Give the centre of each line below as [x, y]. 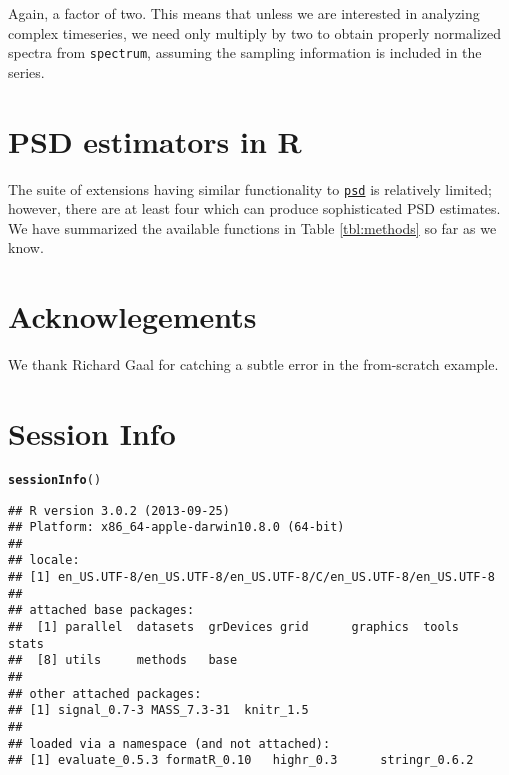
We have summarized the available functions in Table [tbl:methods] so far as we [252, 227]
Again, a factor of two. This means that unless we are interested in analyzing [244, 13]
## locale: [44, 560]
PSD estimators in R [155, 140]
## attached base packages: [101, 610]
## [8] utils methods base [123, 660]
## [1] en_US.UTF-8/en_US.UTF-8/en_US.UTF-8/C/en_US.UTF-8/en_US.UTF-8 [251, 577]
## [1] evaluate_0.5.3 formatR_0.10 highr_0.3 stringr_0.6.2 [241, 760]
